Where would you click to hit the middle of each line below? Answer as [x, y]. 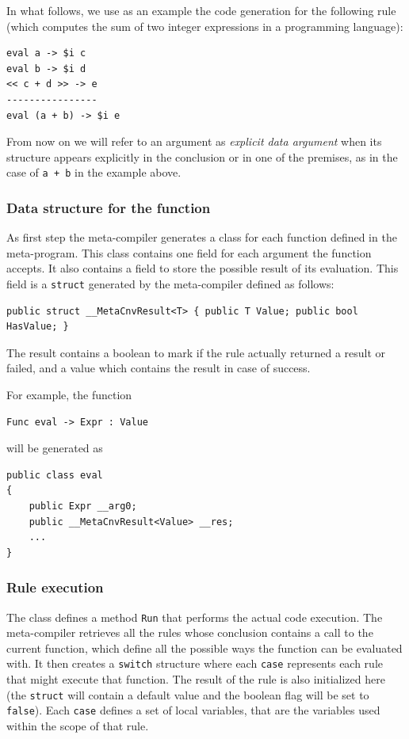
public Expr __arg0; [83, 506]
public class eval [55, 475]
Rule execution [55, 587]
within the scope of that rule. [78, 726]
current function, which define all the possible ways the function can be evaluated [204, 648]
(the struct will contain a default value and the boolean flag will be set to [188, 694]
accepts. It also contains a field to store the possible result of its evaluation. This [203, 268]
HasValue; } [38, 327]
